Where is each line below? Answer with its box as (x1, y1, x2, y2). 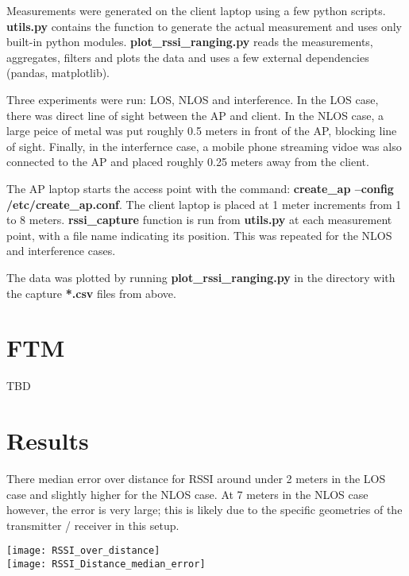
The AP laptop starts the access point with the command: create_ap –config (6, 180, 394, 196)
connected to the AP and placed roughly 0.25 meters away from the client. (6, 153, 369, 170)
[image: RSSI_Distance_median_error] (6, 558, 206, 570)
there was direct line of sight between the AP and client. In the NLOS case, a (6, 106, 384, 123)
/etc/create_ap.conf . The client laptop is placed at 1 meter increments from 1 (6, 195, 402, 212)
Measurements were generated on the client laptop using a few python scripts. (6, 2, 386, 18)
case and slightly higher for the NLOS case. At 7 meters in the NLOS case (6, 485, 368, 502)
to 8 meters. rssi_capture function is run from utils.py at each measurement (6, 211, 392, 228)
